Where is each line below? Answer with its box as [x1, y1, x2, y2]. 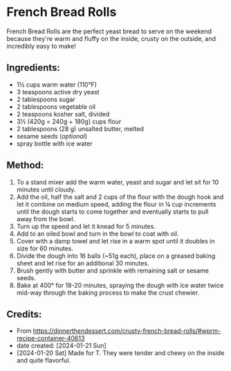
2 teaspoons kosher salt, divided [16, 110, 110, 118]
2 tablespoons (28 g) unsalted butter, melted [16, 124, 145, 132]
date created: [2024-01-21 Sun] [16, 341, 107, 350]
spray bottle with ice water [16, 139, 93, 148]
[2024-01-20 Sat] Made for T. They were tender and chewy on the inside [16, 349, 225, 357]
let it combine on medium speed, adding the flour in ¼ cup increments [16, 200, 216, 208]
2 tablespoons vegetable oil [16, 102, 96, 111]
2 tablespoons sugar [16, 95, 75, 103]
